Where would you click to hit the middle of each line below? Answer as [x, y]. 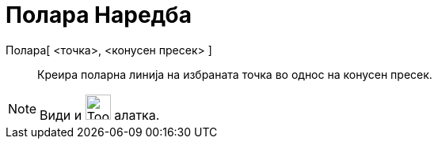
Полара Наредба [99, 15]
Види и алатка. [100, 115]
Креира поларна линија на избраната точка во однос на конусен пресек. [235, 74]
